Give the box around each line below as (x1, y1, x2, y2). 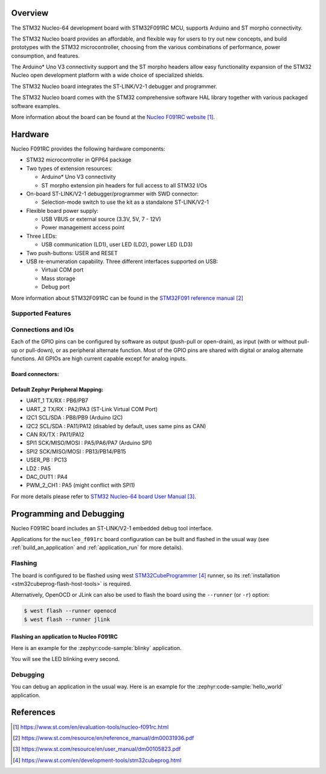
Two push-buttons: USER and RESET (26, 249, 118, 256)
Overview (11, 8, 49, 18)
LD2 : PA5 (26, 464, 51, 472)
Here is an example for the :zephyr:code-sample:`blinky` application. (11, 644, 182, 651)
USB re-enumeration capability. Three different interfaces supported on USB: (26, 258, 219, 265)
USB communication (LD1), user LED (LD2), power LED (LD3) (41, 241, 193, 248)
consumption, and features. (11, 52, 80, 59)
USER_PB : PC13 (26, 457, 68, 464)
